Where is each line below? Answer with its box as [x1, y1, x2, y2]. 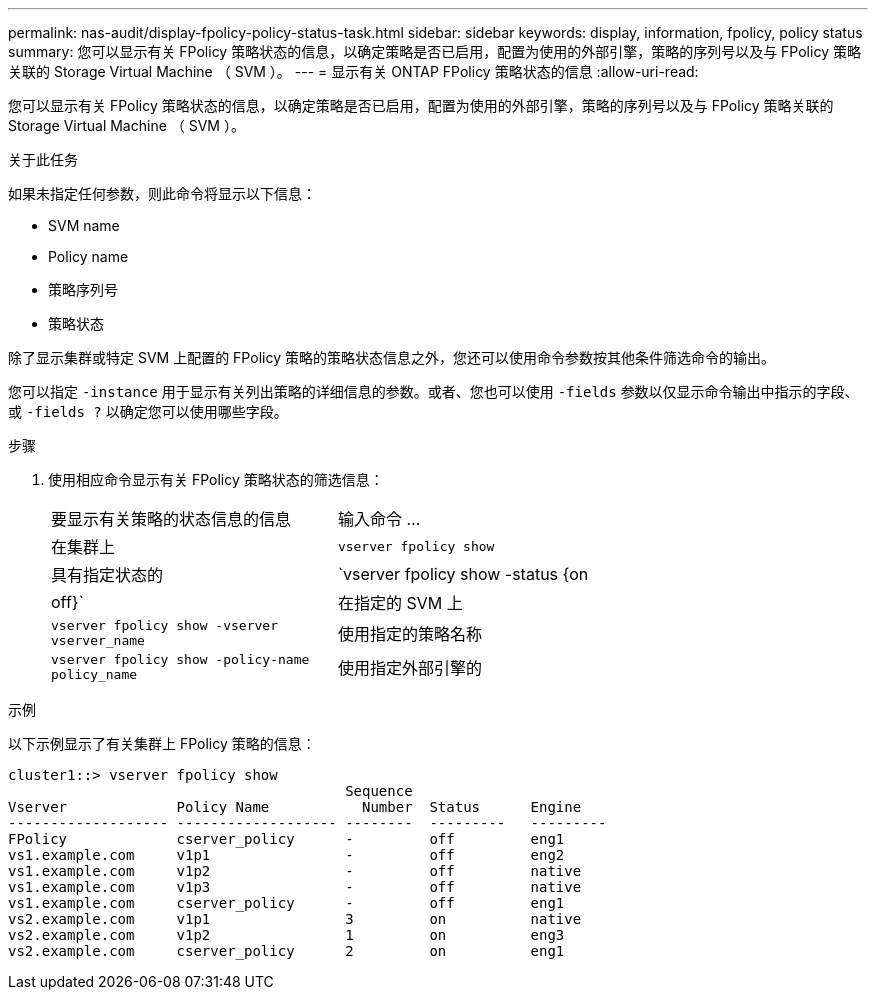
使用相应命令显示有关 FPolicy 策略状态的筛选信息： [48, 471, 384, 488]
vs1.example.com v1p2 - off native [8, 863, 582, 879]
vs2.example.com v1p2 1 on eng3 [8, 927, 565, 943]
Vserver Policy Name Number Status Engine [8, 799, 582, 815]
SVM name [48, 217, 120, 234]
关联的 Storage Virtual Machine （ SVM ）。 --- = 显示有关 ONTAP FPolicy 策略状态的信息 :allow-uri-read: [8, 63, 699, 80]
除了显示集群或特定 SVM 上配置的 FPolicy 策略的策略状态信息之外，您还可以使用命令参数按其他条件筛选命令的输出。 [8, 349, 775, 366]
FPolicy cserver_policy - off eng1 [8, 831, 565, 847]
